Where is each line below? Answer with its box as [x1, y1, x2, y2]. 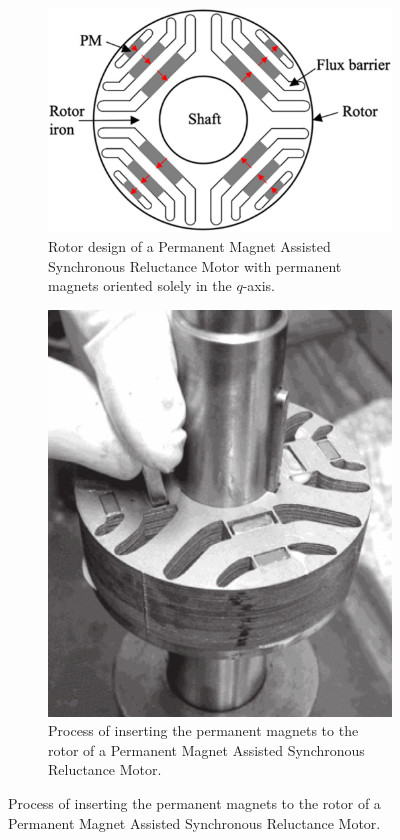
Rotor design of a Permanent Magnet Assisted [48, 236, 331, 256]
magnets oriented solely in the [48, 275, 232, 296]
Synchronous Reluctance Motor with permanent [48, 255, 342, 276]
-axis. [242, 275, 276, 296]
